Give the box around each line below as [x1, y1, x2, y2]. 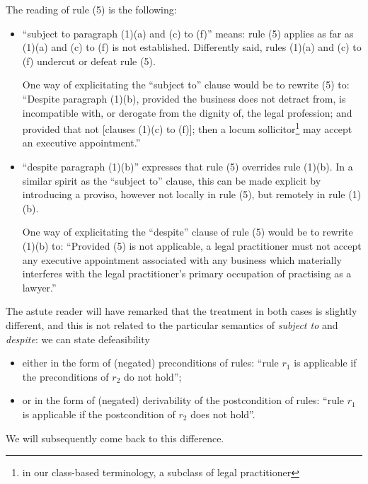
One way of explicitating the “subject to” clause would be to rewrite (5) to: [22, 77, 350, 92]
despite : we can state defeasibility [6, 331, 150, 346]
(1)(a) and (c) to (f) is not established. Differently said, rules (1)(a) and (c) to [22, 40, 362, 54]
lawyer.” [22, 280, 57, 294]
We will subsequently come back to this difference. [6, 430, 224, 445]
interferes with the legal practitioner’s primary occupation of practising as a [22, 266, 352, 281]
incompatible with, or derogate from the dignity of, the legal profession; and [22, 105, 352, 120]
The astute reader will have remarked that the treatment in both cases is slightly [6, 304, 357, 318]
